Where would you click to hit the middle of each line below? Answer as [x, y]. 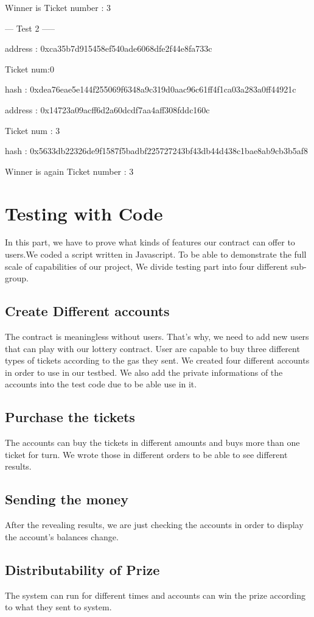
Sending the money [67, 499]
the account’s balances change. [62, 536]
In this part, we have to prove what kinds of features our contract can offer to [150, 242]
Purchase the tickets [70, 417]
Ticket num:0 [30, 69]
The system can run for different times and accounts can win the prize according [155, 595]
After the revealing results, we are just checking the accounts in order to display [154, 525]
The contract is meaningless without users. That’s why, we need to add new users [157, 337]
